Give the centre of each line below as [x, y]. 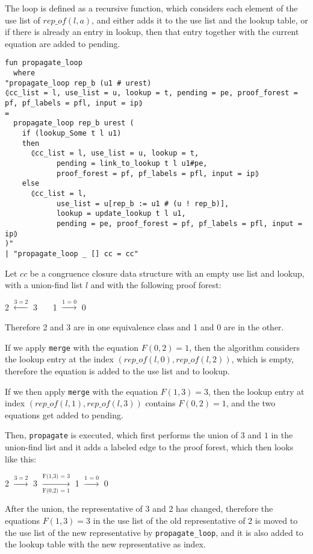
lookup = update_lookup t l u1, [121, 214]
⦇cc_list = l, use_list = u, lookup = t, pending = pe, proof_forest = [151, 93]
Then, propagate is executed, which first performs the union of [122, 435]
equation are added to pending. [63, 43]
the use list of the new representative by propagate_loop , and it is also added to [154, 532]
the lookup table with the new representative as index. [105, 544]
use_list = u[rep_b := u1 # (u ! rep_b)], [143, 203]
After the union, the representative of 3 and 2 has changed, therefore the [139, 508]
